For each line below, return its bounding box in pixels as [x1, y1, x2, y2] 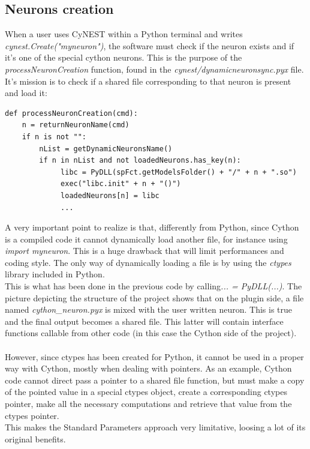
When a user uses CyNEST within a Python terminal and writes [5, 28, 243, 40]
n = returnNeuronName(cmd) [22, 121, 130, 130]
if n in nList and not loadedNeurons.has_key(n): [39, 156, 241, 165]
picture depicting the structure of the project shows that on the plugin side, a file [5, 291, 304, 304]
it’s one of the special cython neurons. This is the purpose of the [5, 51, 242, 64]
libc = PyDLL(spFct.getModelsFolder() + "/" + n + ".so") [61, 167, 297, 176]
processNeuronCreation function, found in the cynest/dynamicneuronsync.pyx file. [5, 62, 304, 75]
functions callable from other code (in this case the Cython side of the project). [5, 327, 297, 339]
